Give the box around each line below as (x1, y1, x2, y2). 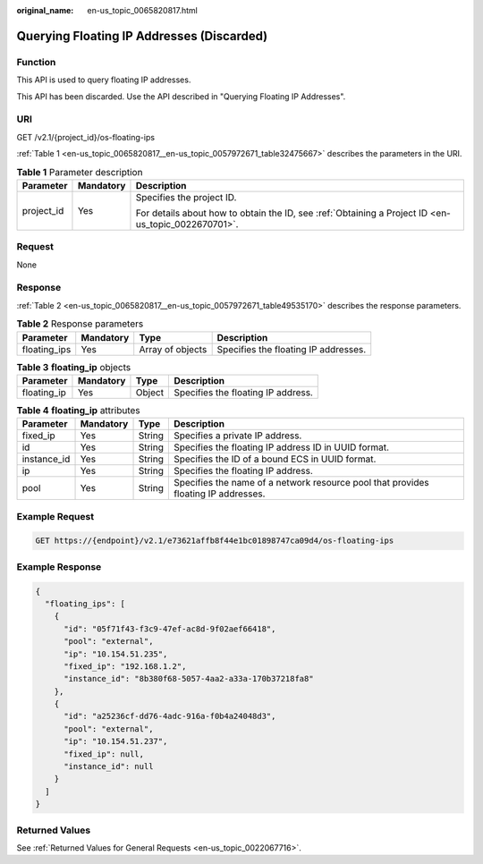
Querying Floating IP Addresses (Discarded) (16, 28, 268, 44)
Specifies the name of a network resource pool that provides (173, 477, 429, 489)
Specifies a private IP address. (173, 429, 302, 442)
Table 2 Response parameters (16, 318, 144, 330)
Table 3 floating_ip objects (16, 360, 131, 373)
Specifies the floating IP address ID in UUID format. (173, 441, 389, 453)
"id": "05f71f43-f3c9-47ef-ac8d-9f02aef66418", (64, 623, 276, 634)
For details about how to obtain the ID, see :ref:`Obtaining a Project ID (135, 207, 428, 219)
